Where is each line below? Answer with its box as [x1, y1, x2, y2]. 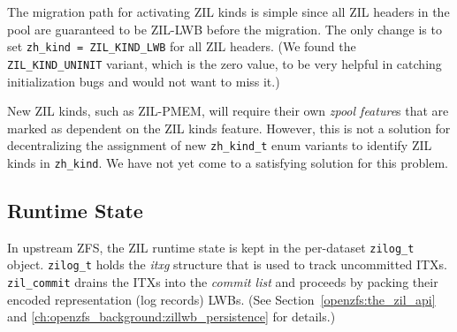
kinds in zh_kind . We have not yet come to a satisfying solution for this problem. [7, 153, 448, 171]
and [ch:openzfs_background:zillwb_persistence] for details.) [7, 307, 336, 326]
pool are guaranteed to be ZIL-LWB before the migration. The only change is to [7, 19, 442, 38]
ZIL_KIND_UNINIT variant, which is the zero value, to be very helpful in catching [7, 54, 442, 72]
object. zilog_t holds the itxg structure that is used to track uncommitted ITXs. [7, 255, 447, 274]
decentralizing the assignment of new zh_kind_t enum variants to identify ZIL [7, 136, 432, 155]
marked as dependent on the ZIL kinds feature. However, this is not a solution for [7, 118, 451, 137]
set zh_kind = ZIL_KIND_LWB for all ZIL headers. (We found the [7, 37, 356, 56]
